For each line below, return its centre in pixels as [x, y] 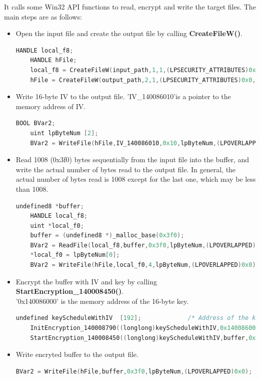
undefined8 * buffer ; [50, 206]
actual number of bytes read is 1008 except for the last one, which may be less [136, 179]
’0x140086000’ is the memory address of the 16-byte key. [102, 301]
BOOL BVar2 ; [35, 123]
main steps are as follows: [43, 16]
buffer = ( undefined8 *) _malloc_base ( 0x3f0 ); [107, 236]
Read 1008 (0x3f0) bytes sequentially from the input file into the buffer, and [132, 159]
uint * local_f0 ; [57, 226]
